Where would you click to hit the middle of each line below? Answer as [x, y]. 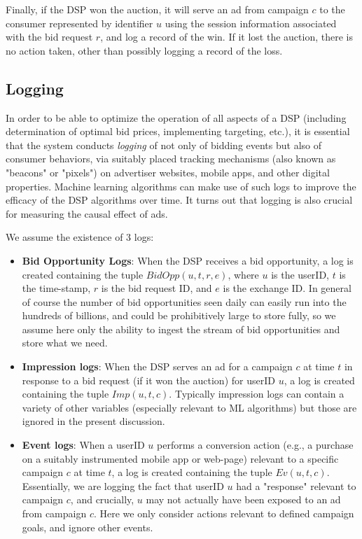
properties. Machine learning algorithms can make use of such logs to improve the [181, 186]
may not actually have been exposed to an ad [243, 499]
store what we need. [65, 343]
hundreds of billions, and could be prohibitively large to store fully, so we [179, 315]
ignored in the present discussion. [93, 421]
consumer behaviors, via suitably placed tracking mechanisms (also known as [171, 159]
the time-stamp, [56, 288]
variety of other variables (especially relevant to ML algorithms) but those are [189, 407]
